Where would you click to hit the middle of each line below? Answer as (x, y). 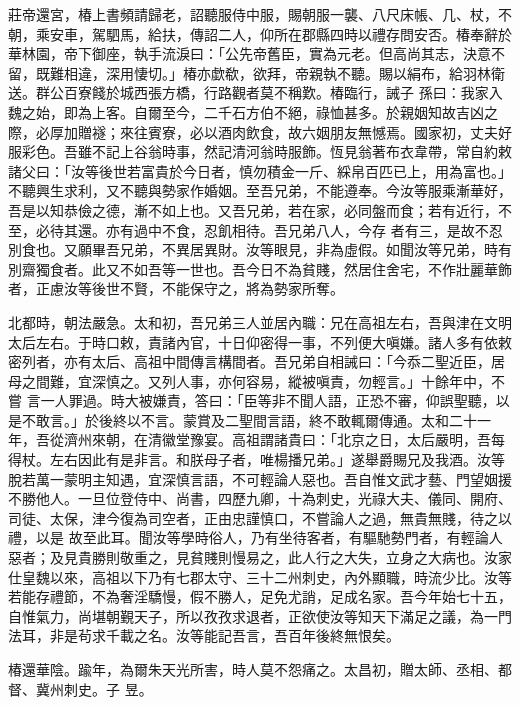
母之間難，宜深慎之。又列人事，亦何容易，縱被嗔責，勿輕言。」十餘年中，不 (256, 380)
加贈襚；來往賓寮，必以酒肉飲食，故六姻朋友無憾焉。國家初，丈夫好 (287, 131)
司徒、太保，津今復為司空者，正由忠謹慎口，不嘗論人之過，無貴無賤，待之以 (260, 517)
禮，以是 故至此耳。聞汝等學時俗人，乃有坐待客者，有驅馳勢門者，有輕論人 (255, 537)
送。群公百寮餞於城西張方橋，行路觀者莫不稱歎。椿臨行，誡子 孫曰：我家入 (255, 92)
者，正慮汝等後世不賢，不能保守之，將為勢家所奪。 (176, 288)
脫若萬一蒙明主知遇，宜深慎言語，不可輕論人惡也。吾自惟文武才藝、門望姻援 (260, 478)
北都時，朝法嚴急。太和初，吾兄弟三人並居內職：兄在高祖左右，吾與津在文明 (260, 321)
